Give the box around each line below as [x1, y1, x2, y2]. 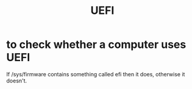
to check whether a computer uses [6, 38, 187, 51]
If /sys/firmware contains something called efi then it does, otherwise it [6, 70, 185, 77]
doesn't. [6, 77, 27, 84]
